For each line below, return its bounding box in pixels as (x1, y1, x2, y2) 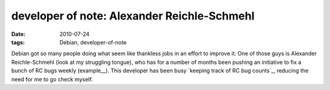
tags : (11, 38, 25, 46)
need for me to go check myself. (11, 75, 93, 83)
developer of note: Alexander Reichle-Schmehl (11, 9, 255, 22)
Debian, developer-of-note (59, 38, 127, 46)
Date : (11, 30, 26, 38)
